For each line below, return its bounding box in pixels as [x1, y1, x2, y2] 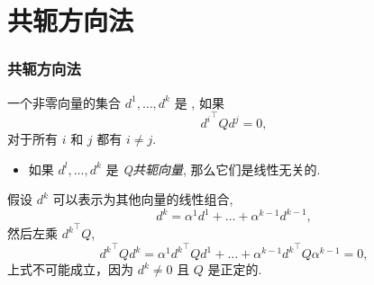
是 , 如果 [174, 93, 224, 111]
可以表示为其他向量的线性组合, [52, 190, 233, 209]
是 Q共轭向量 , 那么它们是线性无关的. [105, 159, 321, 178]
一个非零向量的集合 [7, 93, 121, 111]
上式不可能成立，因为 [7, 260, 133, 279]
